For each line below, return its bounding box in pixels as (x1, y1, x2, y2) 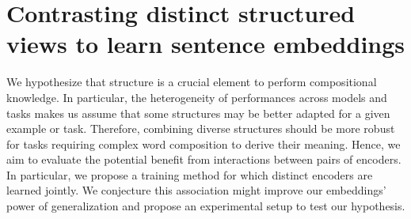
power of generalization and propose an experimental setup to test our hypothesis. (6, 198, 405, 214)
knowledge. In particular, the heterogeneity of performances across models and (6, 89, 387, 105)
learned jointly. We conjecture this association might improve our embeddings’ (6, 182, 386, 198)
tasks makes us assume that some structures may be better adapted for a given (6, 104, 390, 121)
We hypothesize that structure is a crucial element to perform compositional (6, 74, 377, 90)
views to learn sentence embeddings (6, 28, 405, 60)
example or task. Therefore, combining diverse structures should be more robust (6, 120, 395, 137)
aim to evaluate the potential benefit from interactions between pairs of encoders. (6, 151, 401, 168)
